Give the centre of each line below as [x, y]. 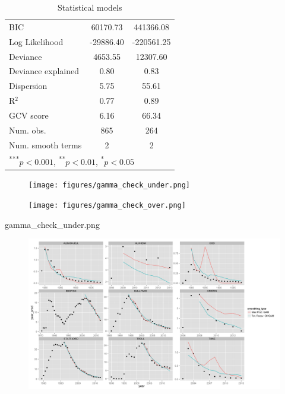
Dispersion [28, 86]
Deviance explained [44, 71]
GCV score [29, 115]
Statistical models [90, 7]
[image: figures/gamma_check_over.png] [107, 205]
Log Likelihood [36, 41]
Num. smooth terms [45, 144]
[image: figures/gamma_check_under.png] [110, 185]
